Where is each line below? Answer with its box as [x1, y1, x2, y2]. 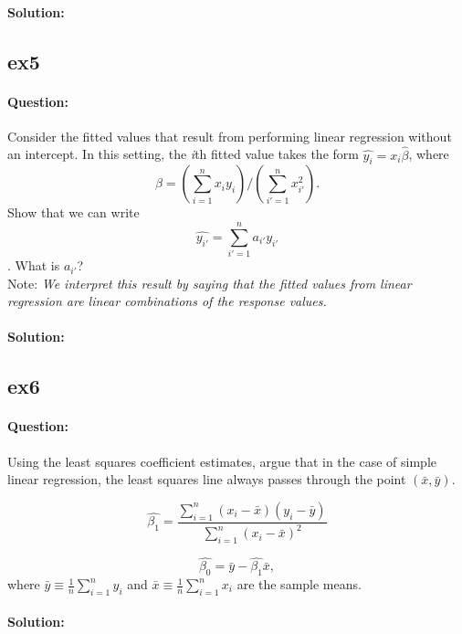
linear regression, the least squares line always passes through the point [7, 470, 406, 489]
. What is [7, 256, 60, 275]
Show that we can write [7, 203, 140, 222]
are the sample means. [236, 575, 362, 594]
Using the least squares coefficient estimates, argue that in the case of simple [7, 451, 436, 470]
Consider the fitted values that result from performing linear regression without [7, 126, 452, 145]
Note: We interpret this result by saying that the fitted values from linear [7, 273, 412, 292]
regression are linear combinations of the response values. [7, 291, 327, 311]
